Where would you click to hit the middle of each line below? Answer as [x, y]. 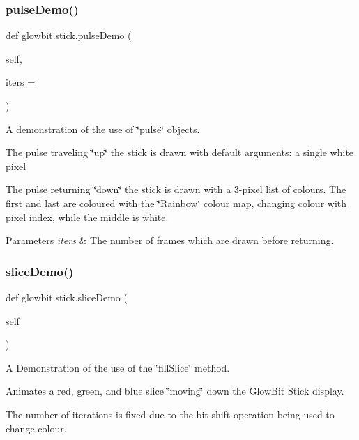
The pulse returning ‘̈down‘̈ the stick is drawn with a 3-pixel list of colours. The [176, 189]
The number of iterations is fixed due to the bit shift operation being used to [170, 414]
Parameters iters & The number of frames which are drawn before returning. [170, 240]
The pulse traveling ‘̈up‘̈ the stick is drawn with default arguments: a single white [180, 152]
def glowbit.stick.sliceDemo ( [67, 297]
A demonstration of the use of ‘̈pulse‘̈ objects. [103, 129]
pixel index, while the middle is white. [87, 217]
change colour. [36, 428]
